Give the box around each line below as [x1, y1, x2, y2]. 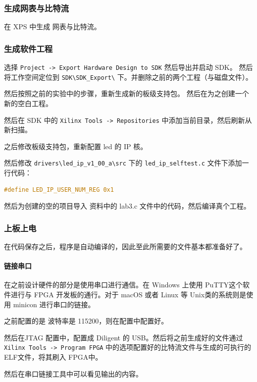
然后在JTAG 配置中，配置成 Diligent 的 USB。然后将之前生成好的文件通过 [4, 332, 243, 342]
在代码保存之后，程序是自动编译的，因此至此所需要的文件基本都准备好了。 [4, 241, 247, 252]
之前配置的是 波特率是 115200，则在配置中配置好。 [4, 316, 168, 326]
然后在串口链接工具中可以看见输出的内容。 [4, 368, 143, 379]
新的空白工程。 [4, 98, 52, 108]
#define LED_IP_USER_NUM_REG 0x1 [4, 186, 114, 193]
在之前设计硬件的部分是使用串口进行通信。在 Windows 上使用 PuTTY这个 [4, 279, 243, 290]
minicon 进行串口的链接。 [13, 299, 95, 309]
